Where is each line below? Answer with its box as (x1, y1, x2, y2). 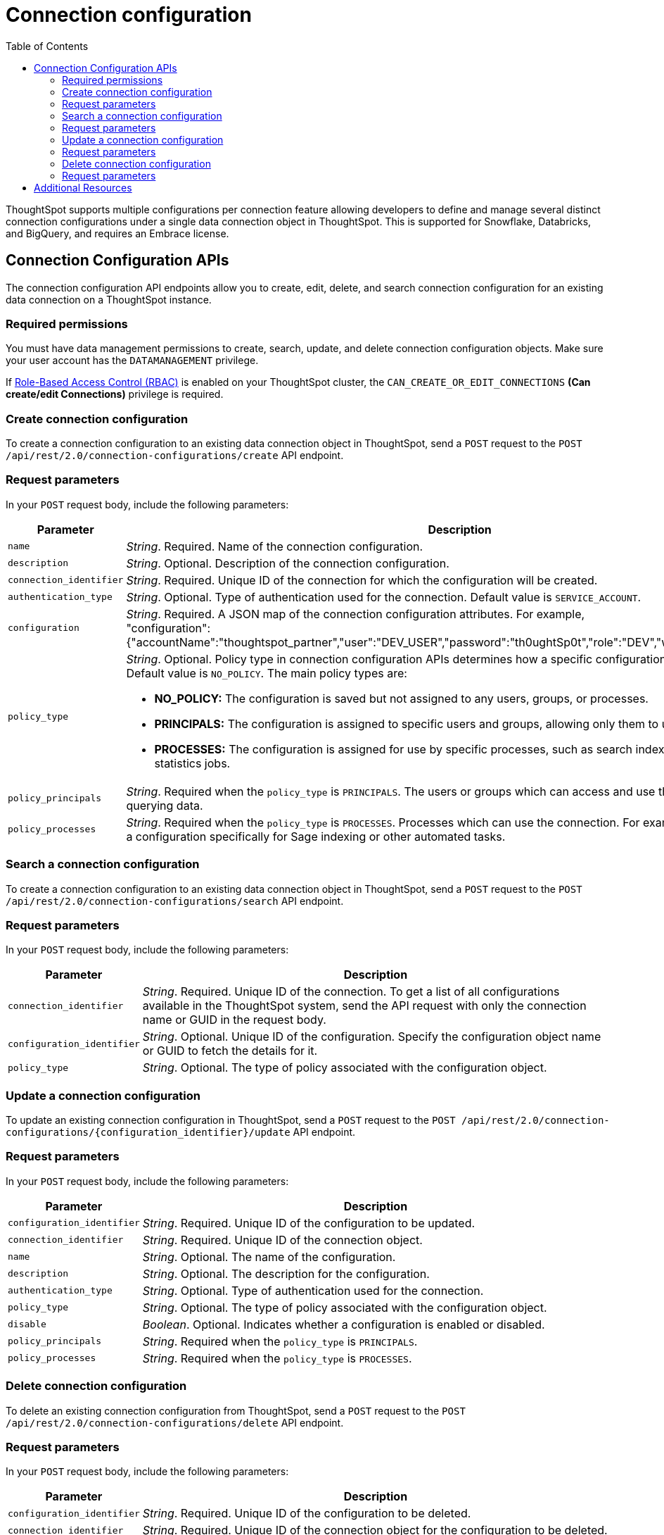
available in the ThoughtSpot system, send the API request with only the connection (142, 998, 587, 1013)
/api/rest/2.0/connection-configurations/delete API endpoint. (6, 1416, 344, 1429)
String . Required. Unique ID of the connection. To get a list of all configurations (142, 984, 560, 999)
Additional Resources (34, 181, 132, 194)
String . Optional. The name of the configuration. (142, 1249, 396, 1264)
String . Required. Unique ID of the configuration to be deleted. (142, 1506, 471, 1521)
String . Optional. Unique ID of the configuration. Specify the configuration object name (142, 1029, 601, 1044)
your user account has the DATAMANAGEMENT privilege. (6, 354, 259, 367)
